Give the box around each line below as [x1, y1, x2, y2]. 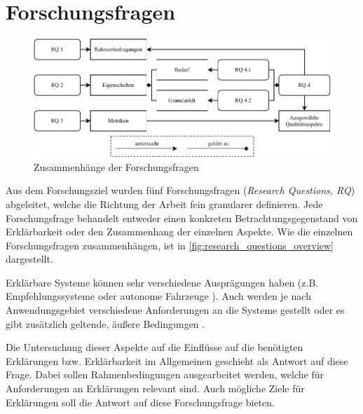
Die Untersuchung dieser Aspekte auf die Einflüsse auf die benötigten [6, 340, 303, 354]
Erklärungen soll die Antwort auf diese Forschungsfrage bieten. [6, 394, 275, 409]
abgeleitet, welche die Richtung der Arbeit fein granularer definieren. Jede [6, 196, 323, 211]
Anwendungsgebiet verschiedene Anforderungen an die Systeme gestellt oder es [6, 303, 345, 317]
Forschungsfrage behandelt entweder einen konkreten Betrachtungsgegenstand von [6, 210, 358, 225]
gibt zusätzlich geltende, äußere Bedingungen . [6, 316, 205, 331]
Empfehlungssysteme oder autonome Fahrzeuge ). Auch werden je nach [6, 289, 311, 303]
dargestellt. [6, 251, 53, 266]
